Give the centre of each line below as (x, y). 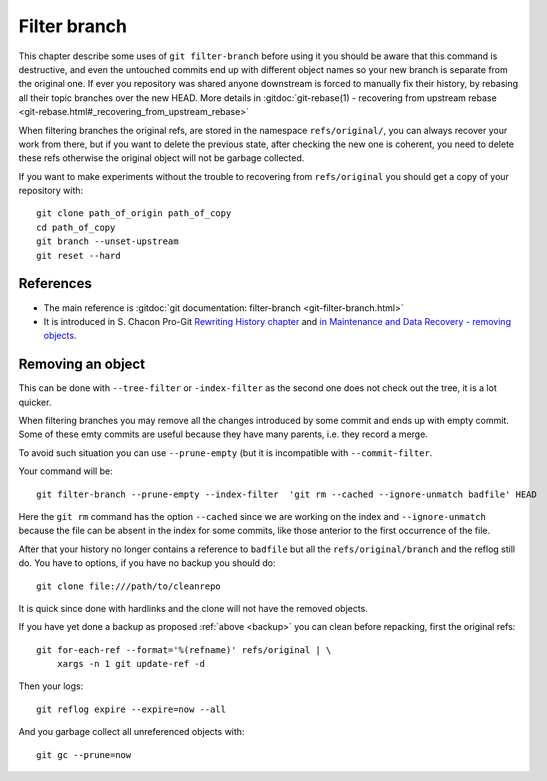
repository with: (51, 191)
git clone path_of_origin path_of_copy (134, 213)
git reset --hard (78, 255)
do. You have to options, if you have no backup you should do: (147, 563)
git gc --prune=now (84, 754)
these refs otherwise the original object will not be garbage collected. (161, 158)
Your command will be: (66, 471)
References (55, 283)
